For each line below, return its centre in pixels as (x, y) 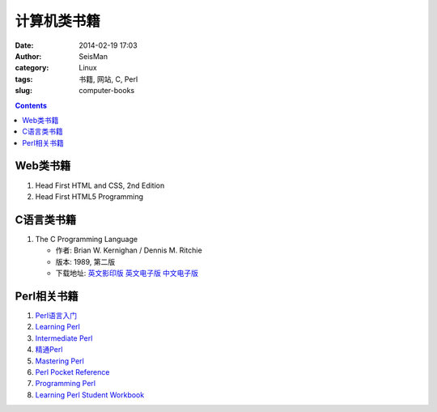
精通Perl (49, 350)
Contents (31, 105)
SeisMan (93, 56)
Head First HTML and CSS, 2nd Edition (100, 185)
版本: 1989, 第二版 (85, 261)
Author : (28, 56)
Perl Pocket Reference (72, 372)
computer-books (107, 91)
